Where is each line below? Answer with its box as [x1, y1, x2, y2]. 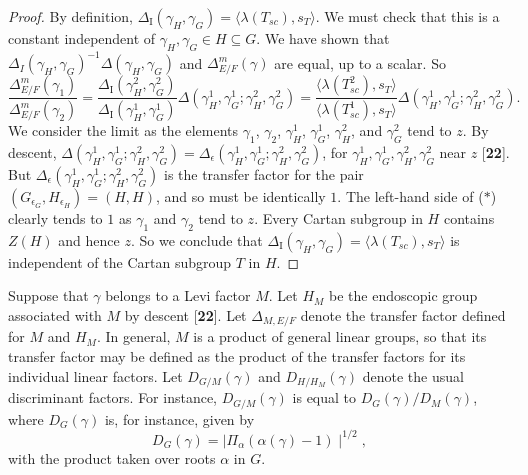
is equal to [292, 387, 357, 408]
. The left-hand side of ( [337, 185, 484, 206]
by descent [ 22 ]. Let [124, 304, 247, 325]
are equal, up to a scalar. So [274, 52, 446, 73]
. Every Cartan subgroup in [254, 207, 423, 228]
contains [443, 207, 495, 228]
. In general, [96, 326, 171, 347]
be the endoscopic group [329, 285, 478, 306]
